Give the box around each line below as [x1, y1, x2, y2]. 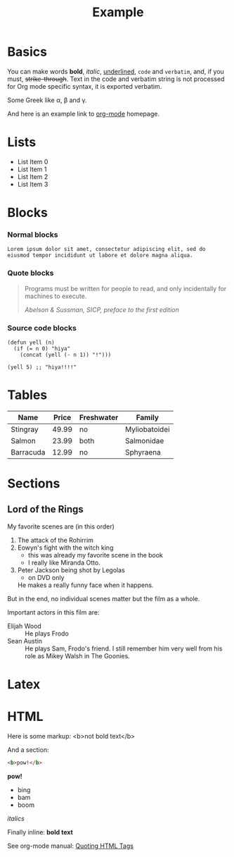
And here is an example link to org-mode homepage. [7, 109, 160, 118]
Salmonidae [125, 436, 164, 445]
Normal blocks [7, 230, 58, 240]
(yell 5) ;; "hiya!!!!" [7, 364, 77, 371]
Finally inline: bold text [7, 827, 74, 836]
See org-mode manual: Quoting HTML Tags [7, 841, 134, 850]
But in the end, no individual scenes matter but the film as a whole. [7, 594, 200, 603]
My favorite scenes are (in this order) [7, 522, 115, 531]
